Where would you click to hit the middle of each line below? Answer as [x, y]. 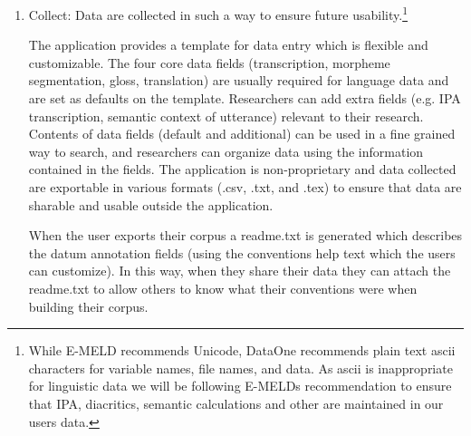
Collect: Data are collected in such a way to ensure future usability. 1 [218, 13]
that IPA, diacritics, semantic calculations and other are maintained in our [236, 403]
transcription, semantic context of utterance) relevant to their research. [226, 116]
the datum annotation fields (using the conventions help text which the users [242, 252]
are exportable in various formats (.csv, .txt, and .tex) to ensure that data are [245, 187]
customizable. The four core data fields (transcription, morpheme [209, 62]
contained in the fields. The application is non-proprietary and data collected [242, 169]
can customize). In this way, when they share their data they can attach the [240, 271]
